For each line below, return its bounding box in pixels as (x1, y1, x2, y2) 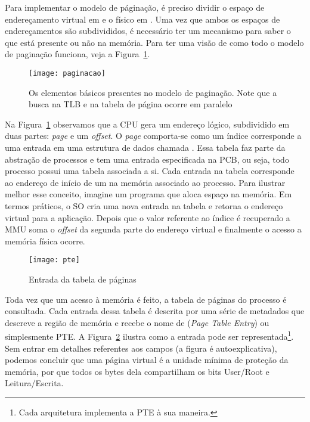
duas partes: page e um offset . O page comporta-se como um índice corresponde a (5, 129, 302, 142)
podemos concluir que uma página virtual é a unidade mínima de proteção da (5, 353, 289, 366)
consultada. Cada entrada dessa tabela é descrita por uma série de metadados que (5, 305, 305, 317)
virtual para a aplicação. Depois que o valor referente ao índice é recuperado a (5, 211, 290, 224)
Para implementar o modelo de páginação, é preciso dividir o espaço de (5, 1, 265, 13)
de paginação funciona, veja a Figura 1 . (5, 48, 150, 60)
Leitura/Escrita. (5, 377, 64, 389)
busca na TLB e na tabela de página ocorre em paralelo (29, 98, 232, 110)
